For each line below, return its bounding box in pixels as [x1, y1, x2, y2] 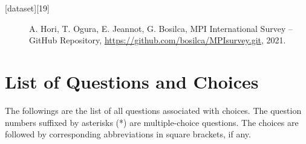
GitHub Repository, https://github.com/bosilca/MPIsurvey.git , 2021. [29, 34, 286, 46]
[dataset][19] [5, 2, 50, 14]
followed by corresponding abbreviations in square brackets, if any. [5, 128, 251, 140]
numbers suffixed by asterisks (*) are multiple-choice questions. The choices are [5, 116, 299, 128]
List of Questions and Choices [5, 69, 259, 93]
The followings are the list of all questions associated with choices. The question [5, 104, 302, 116]
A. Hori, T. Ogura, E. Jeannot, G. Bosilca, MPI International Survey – [29, 22, 293, 34]
